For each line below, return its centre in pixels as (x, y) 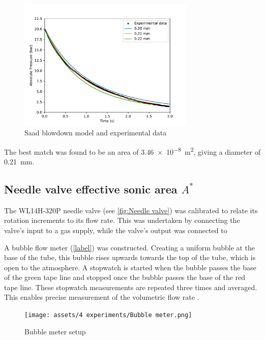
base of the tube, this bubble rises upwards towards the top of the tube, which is (130, 257)
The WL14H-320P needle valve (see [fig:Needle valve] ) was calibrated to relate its (131, 210)
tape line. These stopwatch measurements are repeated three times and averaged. (131, 287)
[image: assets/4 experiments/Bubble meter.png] (108, 315)
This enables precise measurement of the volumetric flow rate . (102, 297)
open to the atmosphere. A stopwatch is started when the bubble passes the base (130, 267)
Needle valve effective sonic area (91, 189)
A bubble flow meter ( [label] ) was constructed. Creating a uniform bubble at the (130, 247)
